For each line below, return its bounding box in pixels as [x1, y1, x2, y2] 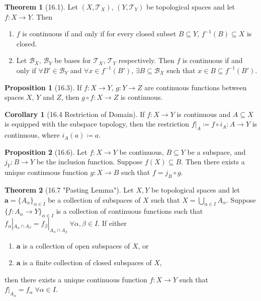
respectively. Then [118, 55, 175, 66]
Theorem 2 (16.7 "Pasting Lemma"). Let [5, 184, 134, 195]
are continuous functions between [144, 82, 247, 92]
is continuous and [177, 108, 231, 119]
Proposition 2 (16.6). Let [5, 146, 88, 157]
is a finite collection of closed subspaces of [23, 257, 152, 268]
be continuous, [119, 146, 164, 157]
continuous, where [5, 130, 60, 140]
